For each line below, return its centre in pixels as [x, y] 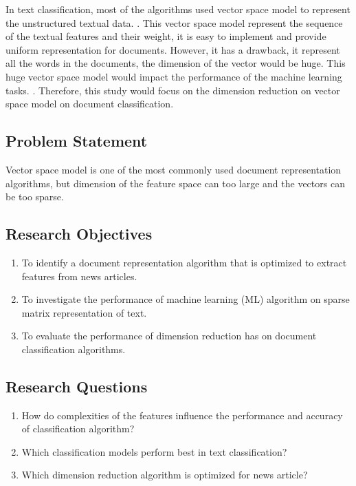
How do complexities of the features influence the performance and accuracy [182, 415]
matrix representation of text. [84, 312]
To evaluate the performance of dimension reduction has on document [169, 336]
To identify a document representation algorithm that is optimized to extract [184, 262]
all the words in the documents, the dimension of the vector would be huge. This [176, 63]
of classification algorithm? [78, 429]
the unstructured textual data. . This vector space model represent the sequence [174, 22]
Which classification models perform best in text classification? [154, 451]
